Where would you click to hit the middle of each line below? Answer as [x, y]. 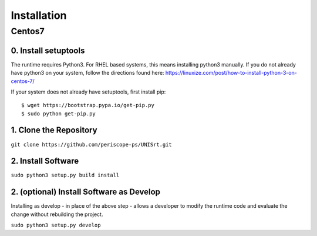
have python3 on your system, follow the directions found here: [87, 73]
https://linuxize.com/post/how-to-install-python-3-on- [231, 73]
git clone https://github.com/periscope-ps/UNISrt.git [92, 144]
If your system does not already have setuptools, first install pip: [88, 92]
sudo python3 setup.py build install [65, 175]
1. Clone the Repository [54, 130]
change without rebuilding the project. [57, 214]
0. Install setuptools [48, 50]
